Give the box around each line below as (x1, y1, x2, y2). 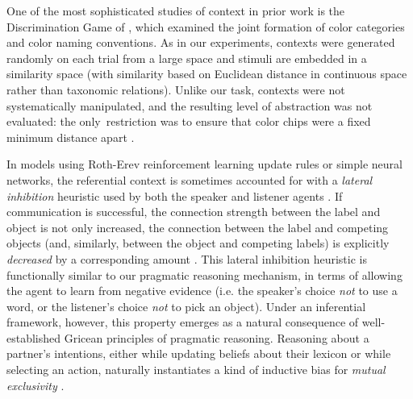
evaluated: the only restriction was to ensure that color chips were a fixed (6, 113, 371, 130)
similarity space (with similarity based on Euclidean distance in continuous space (6, 65, 407, 82)
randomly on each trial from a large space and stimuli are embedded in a (6, 49, 367, 66)
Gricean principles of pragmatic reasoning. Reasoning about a (64, 329, 369, 346)
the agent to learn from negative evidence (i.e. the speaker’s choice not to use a (6, 282, 398, 299)
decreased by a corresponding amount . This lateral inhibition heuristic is (6, 250, 367, 267)
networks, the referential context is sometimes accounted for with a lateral (6, 171, 373, 188)
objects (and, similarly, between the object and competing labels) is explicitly (6, 235, 390, 251)
